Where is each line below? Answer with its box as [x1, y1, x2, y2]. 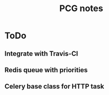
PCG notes [59, 3, 103, 14]
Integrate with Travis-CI [4, 49, 78, 58]
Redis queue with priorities [4, 66, 88, 74]
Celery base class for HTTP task [4, 82, 104, 91]
